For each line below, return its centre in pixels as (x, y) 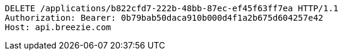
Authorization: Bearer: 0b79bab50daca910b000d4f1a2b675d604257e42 (164, 18)
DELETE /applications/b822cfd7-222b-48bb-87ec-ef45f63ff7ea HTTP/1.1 (172, 8)
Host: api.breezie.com (58, 27)
